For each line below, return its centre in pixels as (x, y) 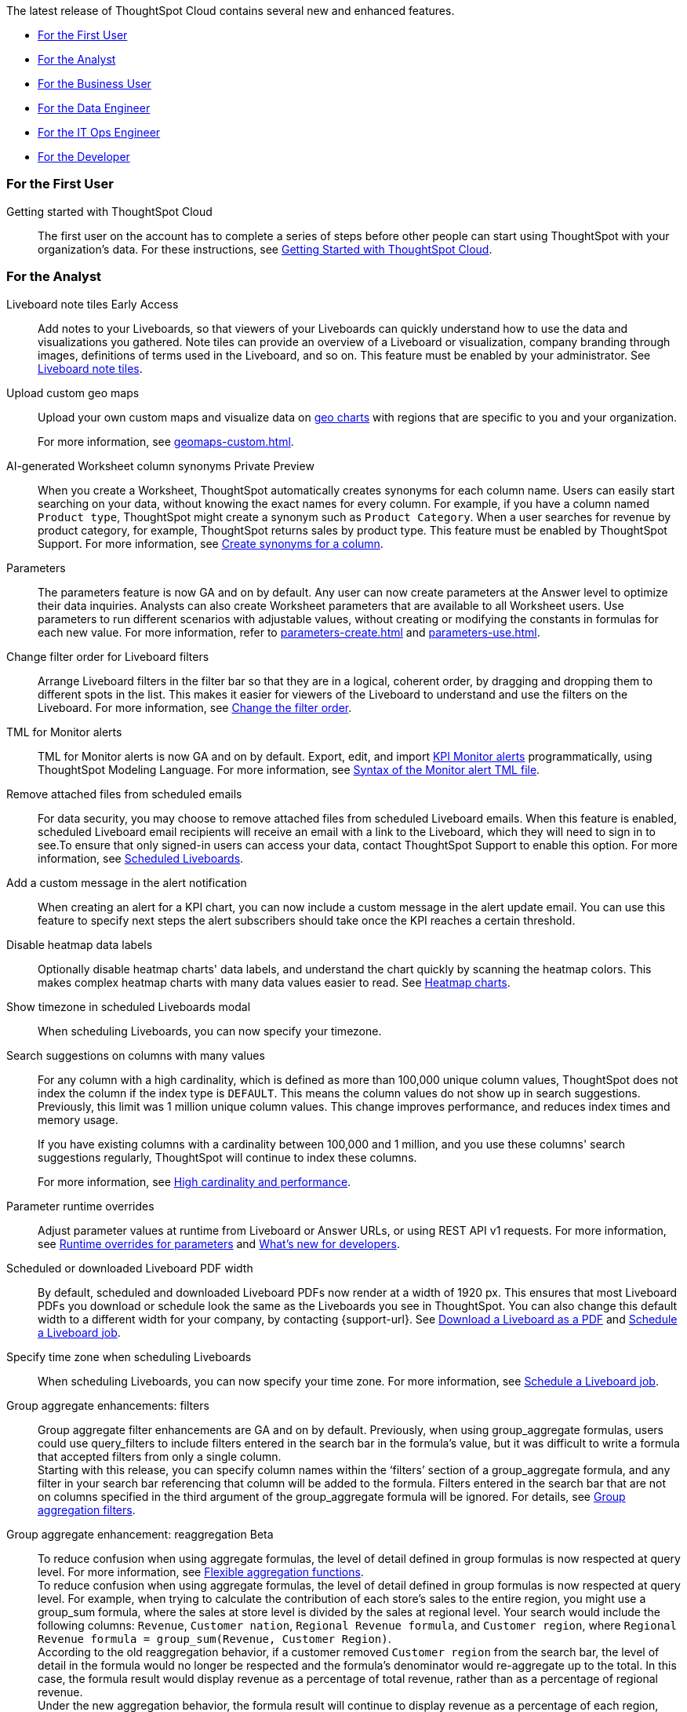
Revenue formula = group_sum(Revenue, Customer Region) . (214, 1638)
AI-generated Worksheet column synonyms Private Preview (160, 465)
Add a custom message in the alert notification (127, 882)
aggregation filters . (87, 1509)
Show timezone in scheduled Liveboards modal (129, 1006)
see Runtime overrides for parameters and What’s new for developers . (219, 1243)
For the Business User (95, 84)
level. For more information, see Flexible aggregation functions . (201, 1571)
